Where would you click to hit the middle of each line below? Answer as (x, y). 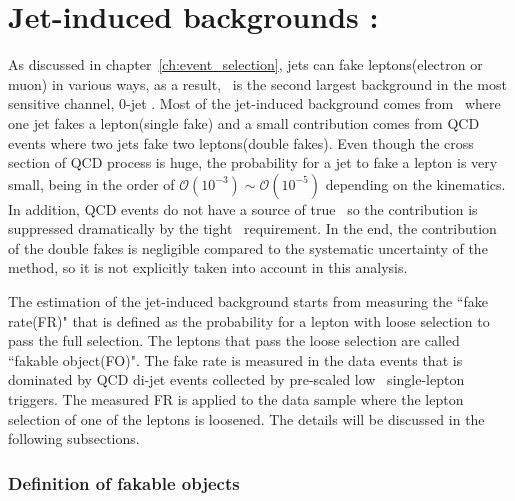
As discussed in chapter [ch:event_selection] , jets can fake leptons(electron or (245, 64)
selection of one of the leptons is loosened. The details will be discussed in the (246, 418)
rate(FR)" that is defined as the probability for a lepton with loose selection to (249, 320)
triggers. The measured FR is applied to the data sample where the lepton (236, 399)
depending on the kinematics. (415, 183)
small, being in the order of (91, 183)
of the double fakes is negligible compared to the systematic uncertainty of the (248, 247)
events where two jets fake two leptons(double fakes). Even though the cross (241, 142)
